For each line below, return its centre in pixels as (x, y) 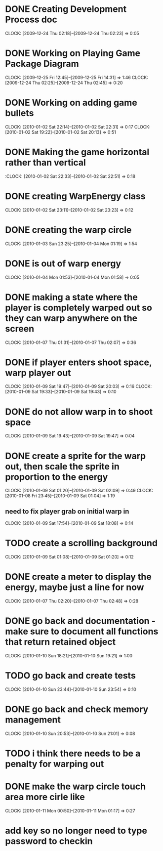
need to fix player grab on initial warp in (67, 511)
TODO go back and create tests (70, 676)
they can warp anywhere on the (71, 318)
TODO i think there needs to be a (73, 753)
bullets (20, 113)
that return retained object (61, 642)
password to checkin (49, 841)
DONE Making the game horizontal (77, 152)
